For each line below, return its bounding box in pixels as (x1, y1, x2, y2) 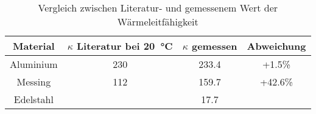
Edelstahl (13, 92, 54, 106)
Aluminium (10, 57, 58, 71)
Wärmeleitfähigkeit (117, 15, 198, 29)
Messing (16, 75, 51, 89)
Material (12, 39, 55, 53)
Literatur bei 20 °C (77, 39, 173, 53)
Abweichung (247, 39, 306, 53)
